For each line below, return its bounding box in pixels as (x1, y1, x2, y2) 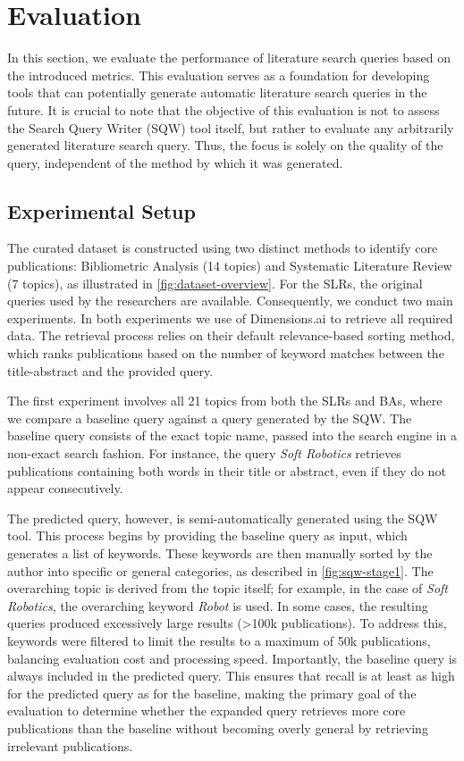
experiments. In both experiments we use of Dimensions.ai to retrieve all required (7, 308, 453, 327)
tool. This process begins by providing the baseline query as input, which (7, 526, 408, 545)
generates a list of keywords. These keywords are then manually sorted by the (7, 543, 433, 562)
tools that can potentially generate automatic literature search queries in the (7, 83, 427, 102)
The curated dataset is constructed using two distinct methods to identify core (7, 238, 438, 257)
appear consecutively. (7, 479, 123, 498)
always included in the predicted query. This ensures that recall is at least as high (7, 666, 455, 685)
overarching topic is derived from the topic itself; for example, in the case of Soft (7, 579, 448, 598)
